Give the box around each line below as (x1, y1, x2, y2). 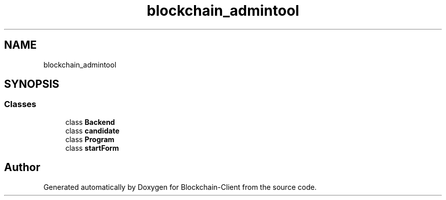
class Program (65, 135, 115, 144)
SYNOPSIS (4, 78, 60, 91)
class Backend (65, 117, 115, 126)
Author (4, 161, 40, 174)
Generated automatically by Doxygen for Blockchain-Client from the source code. (43, 182, 317, 191)
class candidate (65, 126, 120, 135)
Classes (4, 99, 37, 110)
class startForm (65, 143, 119, 152)
